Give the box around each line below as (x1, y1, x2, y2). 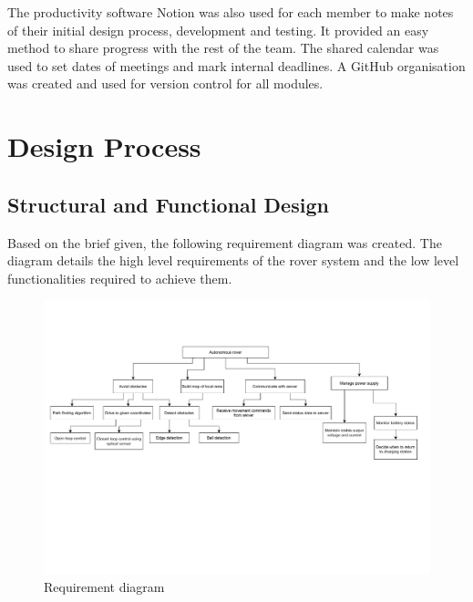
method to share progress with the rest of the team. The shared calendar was (7, 38, 439, 57)
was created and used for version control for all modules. (7, 74, 324, 93)
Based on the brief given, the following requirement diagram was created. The (7, 233, 442, 252)
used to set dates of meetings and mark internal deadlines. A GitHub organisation (7, 56, 466, 75)
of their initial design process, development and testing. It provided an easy (7, 20, 429, 39)
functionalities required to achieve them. (7, 268, 232, 287)
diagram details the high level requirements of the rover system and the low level (7, 251, 459, 270)
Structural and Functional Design (7, 190, 329, 218)
